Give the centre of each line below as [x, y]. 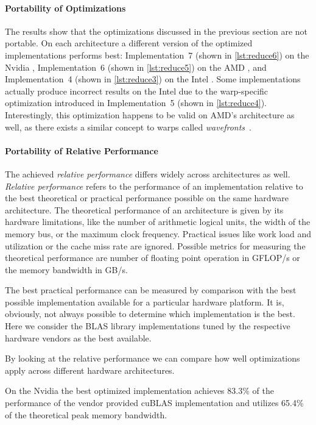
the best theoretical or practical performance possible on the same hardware [147, 198]
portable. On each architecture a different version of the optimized [129, 43]
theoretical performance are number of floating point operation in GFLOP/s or [153, 258]
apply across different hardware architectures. [90, 370]
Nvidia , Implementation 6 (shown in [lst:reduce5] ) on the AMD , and [136, 67]
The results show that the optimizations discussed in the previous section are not [156, 31]
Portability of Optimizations [65, 8]
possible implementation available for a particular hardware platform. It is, [145, 302]
